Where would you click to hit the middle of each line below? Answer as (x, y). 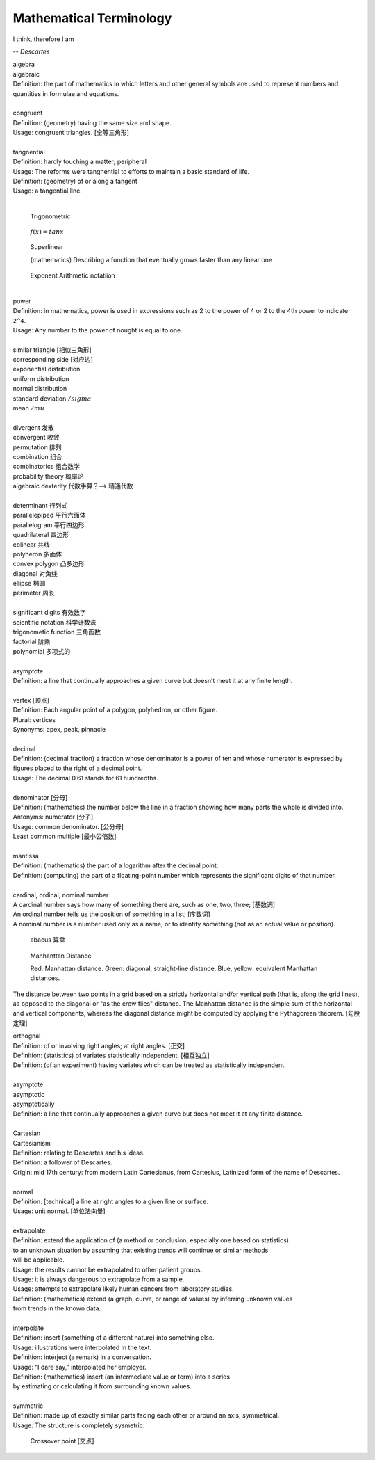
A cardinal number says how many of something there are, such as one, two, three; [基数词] (144, 904)
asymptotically (34, 1104)
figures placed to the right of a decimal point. (77, 768)
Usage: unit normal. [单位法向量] (59, 1211)
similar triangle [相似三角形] (52, 350)
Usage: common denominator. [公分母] (68, 826)
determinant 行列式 (40, 505)
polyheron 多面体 (37, 554)
